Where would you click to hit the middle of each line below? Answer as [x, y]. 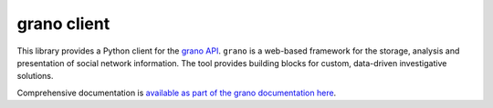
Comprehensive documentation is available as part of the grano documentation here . [177, 93]
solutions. [35, 76]
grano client [63, 24]
